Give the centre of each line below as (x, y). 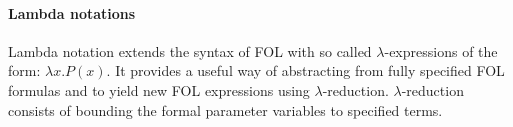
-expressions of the (441, 50)
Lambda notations (72, 12)
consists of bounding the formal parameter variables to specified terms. (225, 109)
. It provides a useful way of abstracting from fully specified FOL (305, 70)
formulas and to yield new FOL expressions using (159, 89)
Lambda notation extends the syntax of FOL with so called (190, 50)
